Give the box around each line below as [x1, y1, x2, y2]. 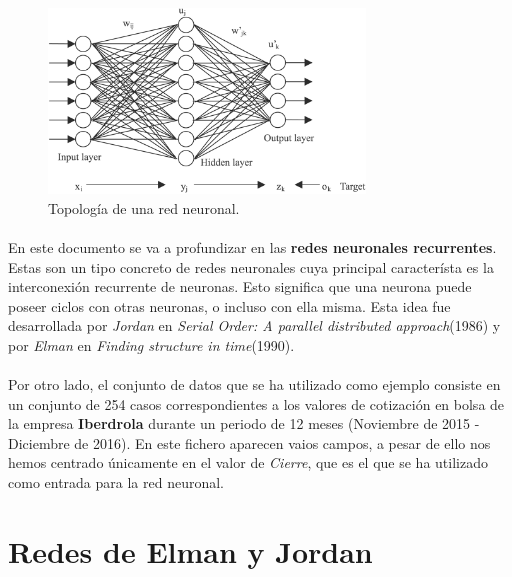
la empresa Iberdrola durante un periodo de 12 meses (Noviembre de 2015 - [8, 413, 480, 434]
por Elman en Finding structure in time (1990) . [8, 334, 295, 355]
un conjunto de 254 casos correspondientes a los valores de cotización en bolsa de [8, 393, 505, 414]
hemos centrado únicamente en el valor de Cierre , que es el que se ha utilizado [8, 452, 488, 473]
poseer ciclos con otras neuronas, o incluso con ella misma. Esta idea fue [8, 295, 451, 316]
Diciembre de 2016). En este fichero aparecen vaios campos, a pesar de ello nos [8, 432, 491, 453]
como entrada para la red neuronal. [8, 472, 225, 493]
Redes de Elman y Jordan [8, 530, 373, 571]
